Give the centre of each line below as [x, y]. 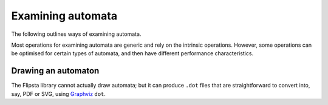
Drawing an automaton [55, 71]
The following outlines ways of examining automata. [76, 34]
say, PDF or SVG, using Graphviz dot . [59, 93]
